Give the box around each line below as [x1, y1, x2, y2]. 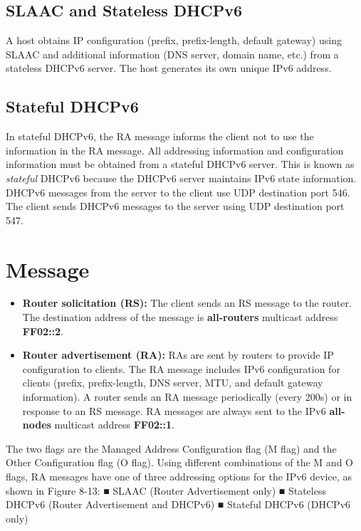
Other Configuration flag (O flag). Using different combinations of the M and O [6, 455, 353, 470]
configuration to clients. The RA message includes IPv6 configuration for [22, 361, 340, 376]
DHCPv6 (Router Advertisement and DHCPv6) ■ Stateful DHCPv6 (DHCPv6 [6, 497, 351, 512]
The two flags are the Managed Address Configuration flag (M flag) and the [6, 441, 337, 456]
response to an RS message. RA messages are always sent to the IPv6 [22, 403, 326, 418]
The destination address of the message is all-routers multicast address [22, 310, 338, 325]
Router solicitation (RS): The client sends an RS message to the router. [22, 295, 352, 310]
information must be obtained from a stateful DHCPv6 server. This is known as [6, 157, 355, 172]
